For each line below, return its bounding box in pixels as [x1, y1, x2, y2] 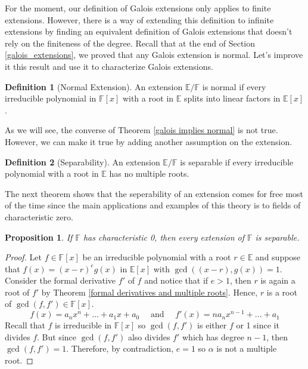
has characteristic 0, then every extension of [83, 230, 244, 243]
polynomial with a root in [5, 167, 99, 180]
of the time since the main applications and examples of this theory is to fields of [5, 199, 301, 211]
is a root [266, 285, 297, 298]
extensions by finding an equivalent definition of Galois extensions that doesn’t [5, 25, 293, 38]
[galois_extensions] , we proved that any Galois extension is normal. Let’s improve [5, 48, 303, 61]
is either [197, 319, 227, 331]
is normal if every [202, 80, 266, 93]
